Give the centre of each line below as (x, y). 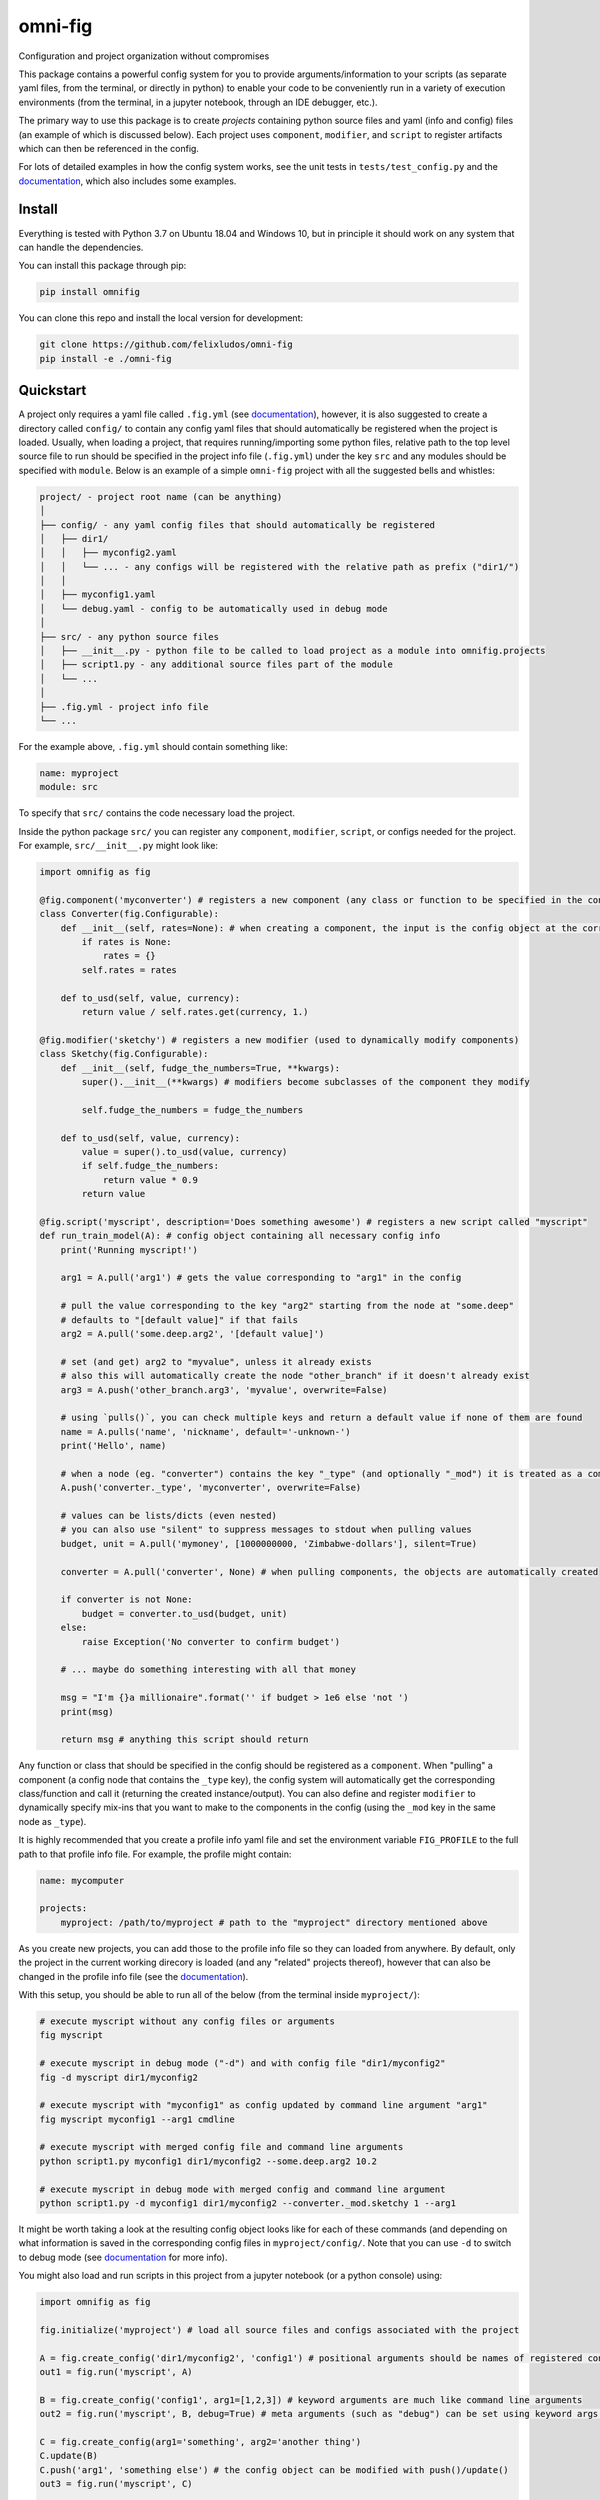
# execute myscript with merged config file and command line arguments (221, 2147)
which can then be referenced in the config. (109, 148)
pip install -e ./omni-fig (105, 358)
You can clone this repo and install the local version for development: (161, 318)
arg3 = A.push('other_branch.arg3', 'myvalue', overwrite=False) (224, 1389)
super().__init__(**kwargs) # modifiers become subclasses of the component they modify (305, 1081)
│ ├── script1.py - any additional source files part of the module (216, 664)
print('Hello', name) (113, 1446)
